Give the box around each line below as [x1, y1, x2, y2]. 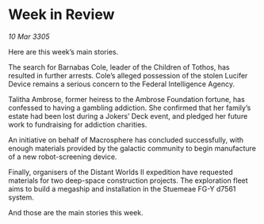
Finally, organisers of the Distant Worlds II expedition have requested [8, 167, 234, 177]
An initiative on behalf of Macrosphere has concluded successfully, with [8, 135, 244, 144]
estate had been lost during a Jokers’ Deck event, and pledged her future [8, 111, 248, 120]
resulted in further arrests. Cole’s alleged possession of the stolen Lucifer [8, 70, 248, 80]
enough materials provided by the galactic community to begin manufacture [8, 143, 256, 153]
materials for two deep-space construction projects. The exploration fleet [8, 176, 248, 185]
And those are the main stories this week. [8, 207, 144, 217]
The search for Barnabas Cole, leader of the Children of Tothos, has [8, 62, 230, 72]
